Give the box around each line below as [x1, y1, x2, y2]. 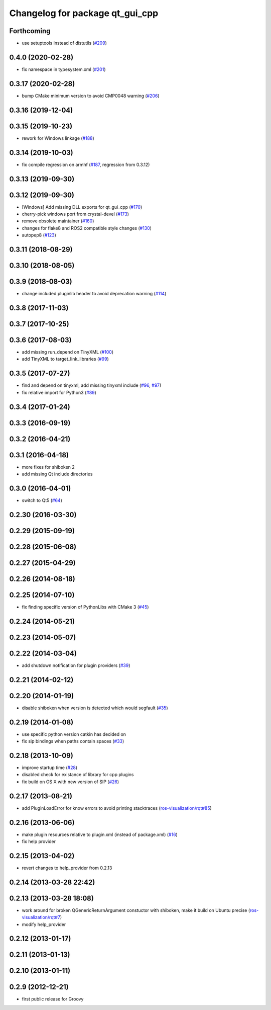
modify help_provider [22, 921, 66, 928]
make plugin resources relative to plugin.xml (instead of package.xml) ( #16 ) [22, 831, 178, 837]
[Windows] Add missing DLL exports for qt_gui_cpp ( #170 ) [22, 204, 143, 210]
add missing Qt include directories [22, 471, 93, 477]
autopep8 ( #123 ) [22, 232, 56, 238]
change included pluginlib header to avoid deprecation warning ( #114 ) [22, 291, 167, 297]
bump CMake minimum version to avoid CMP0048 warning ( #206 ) [22, 93, 160, 99]
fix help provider [22, 838, 56, 845]
